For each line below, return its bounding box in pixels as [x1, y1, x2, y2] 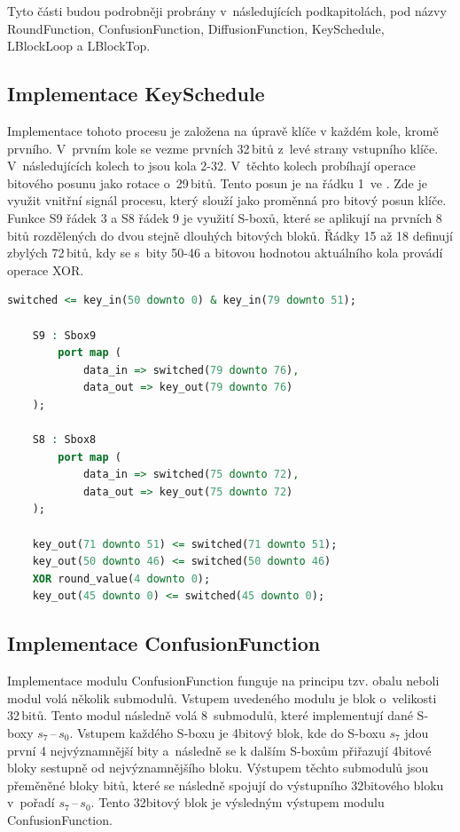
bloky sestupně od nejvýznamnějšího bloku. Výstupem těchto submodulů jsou [7, 758, 429, 777]
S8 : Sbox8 [32, 433, 97, 447]
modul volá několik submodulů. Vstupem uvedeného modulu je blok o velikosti [7, 688, 437, 707]
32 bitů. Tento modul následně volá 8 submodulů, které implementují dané [7, 706, 413, 725]
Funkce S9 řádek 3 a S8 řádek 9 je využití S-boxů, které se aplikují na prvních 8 [7, 208, 442, 226]
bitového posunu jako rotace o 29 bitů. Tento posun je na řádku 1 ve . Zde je [7, 173, 427, 192]
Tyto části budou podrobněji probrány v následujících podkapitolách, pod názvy [7, 2, 447, 20]
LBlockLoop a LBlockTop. [7, 36, 151, 55]
